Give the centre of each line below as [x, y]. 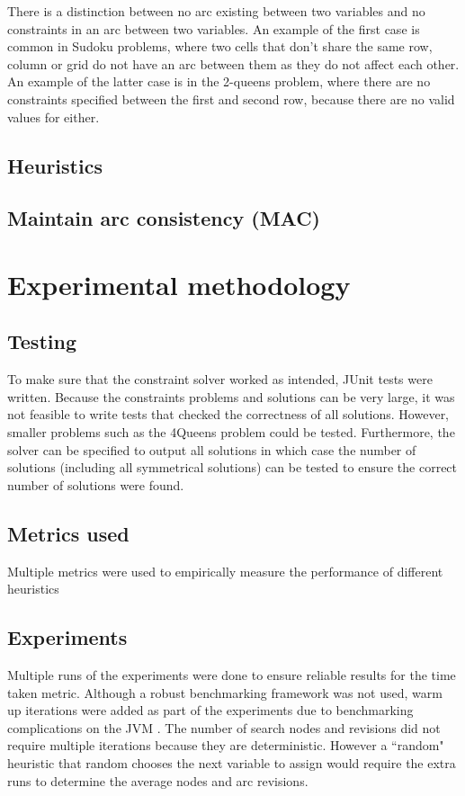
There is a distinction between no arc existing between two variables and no [216, 11]
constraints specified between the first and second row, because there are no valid [231, 98]
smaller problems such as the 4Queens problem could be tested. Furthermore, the [231, 432]
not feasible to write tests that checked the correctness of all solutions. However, [228, 414]
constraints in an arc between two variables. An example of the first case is [214, 28]
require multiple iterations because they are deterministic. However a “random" [226, 745]
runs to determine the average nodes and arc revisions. [158, 780]
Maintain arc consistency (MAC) [164, 218]
